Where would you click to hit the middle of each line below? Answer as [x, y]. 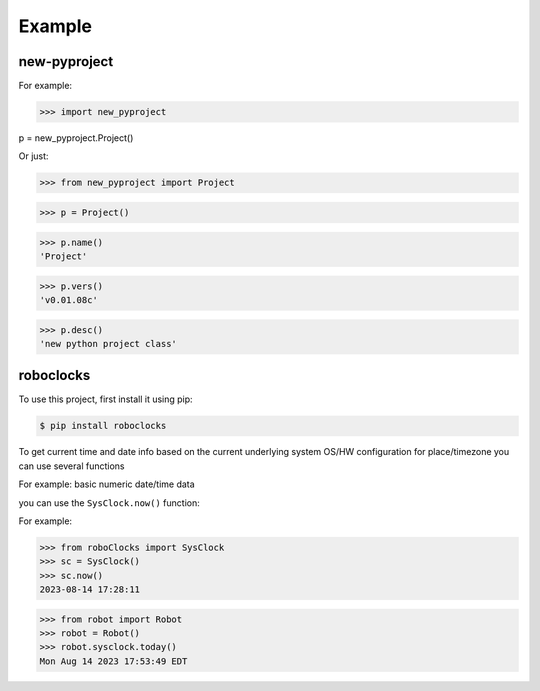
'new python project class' [108, 343]
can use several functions [71, 466]
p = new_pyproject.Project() [76, 138]
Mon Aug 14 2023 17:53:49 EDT [113, 661]
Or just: [33, 156]
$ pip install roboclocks [103, 426]
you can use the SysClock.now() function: [109, 502]
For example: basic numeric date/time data [106, 484]
